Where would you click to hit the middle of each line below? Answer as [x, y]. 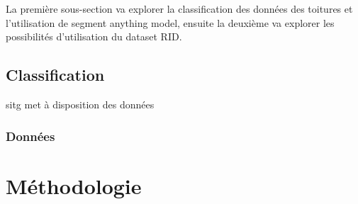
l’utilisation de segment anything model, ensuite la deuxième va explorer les [170, 22]
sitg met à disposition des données [80, 104]
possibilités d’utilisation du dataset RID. [94, 36]
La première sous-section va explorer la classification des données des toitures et [179, 8]
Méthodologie [74, 185]
